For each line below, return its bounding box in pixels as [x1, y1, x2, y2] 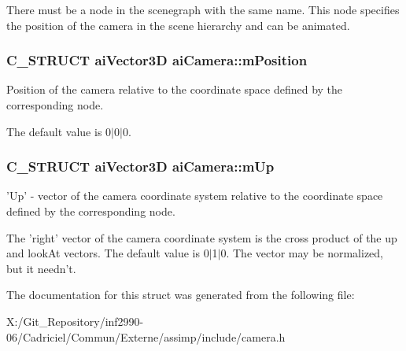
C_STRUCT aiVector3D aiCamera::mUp [6, 157, 275, 176]
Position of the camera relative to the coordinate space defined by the [6, 81, 343, 98]
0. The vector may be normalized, [220, 245, 384, 261]
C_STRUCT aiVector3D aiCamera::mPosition [6, 50, 308, 70]
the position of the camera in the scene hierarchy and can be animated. [6, 17, 350, 33]
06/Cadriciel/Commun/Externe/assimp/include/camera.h [6, 328, 286, 345]
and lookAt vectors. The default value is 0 [6, 245, 209, 261]
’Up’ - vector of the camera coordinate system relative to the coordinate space [6, 187, 383, 204]
